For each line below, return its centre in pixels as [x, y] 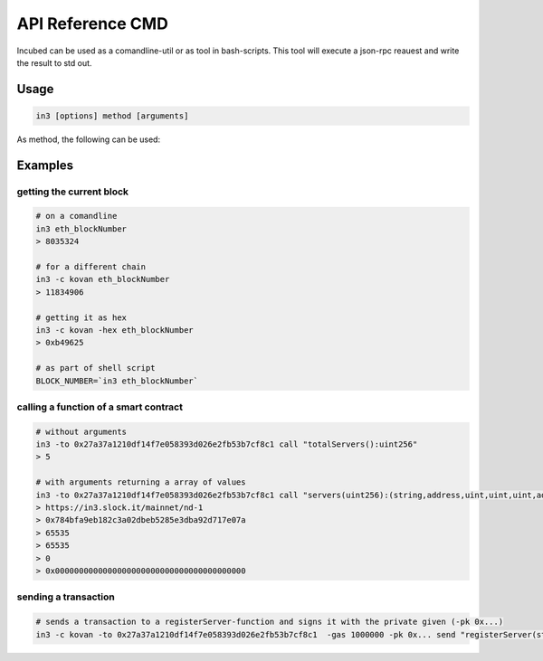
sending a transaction [66, 597]
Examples [45, 165]
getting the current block [73, 192]
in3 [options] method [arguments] [112, 116]
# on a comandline [76, 216]
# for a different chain [91, 267]
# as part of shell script [95, 368]
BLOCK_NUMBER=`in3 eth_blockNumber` [117, 381]
